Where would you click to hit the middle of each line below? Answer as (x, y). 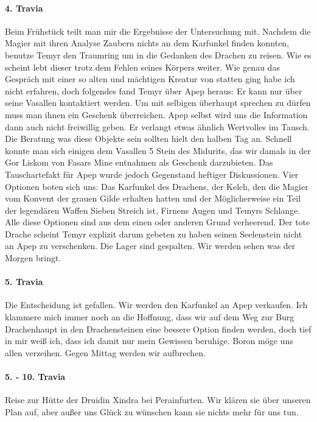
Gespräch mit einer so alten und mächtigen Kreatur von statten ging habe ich (150, 79)
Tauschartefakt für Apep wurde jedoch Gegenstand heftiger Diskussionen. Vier (152, 174)
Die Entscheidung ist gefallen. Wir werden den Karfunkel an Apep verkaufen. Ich (156, 305)
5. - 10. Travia (35, 377)
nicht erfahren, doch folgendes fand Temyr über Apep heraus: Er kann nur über (154, 90)
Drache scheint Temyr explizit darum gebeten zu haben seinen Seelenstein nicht (154, 234)
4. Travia (24, 8)
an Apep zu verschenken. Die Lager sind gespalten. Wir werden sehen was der (150, 246)
